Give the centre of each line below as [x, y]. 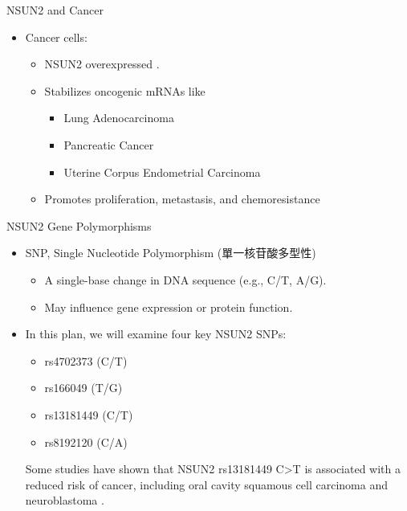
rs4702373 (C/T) [86, 360]
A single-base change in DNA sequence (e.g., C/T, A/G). [185, 279]
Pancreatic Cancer [109, 144]
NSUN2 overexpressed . [102, 64]
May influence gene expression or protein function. [169, 307]
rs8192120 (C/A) [86, 442]
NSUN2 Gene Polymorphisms [79, 225]
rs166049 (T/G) [83, 388]
